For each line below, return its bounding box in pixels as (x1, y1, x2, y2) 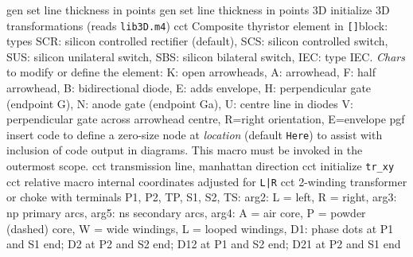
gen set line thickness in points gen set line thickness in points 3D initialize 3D (6, 2, 390, 18)
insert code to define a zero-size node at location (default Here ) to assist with (6, 126, 383, 142)
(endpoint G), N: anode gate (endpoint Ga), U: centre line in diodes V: (6, 95, 353, 111)
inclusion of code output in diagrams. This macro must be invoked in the (6, 142, 363, 158)
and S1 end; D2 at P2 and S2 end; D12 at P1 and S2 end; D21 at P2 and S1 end (6, 236, 401, 252)
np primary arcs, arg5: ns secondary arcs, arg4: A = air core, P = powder (6, 204, 366, 220)
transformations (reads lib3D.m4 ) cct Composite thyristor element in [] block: (6, 17, 388, 33)
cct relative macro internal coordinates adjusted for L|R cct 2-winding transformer (6, 173, 407, 189)
